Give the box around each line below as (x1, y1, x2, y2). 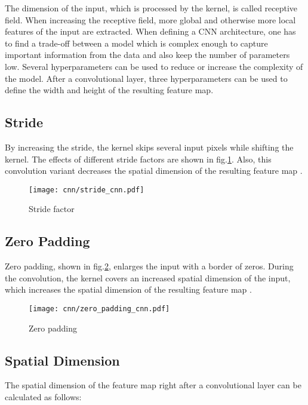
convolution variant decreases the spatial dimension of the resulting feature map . (5, 164, 303, 177)
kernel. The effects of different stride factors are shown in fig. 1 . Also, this (5, 152, 272, 165)
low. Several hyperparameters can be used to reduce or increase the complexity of (5, 60, 303, 72)
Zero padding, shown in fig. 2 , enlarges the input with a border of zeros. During (5, 260, 294, 272)
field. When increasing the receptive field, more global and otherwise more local (5, 13, 296, 26)
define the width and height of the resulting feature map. (5, 84, 214, 96)
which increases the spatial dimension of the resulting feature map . (5, 283, 252, 296)
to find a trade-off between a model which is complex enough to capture (5, 36, 268, 49)
